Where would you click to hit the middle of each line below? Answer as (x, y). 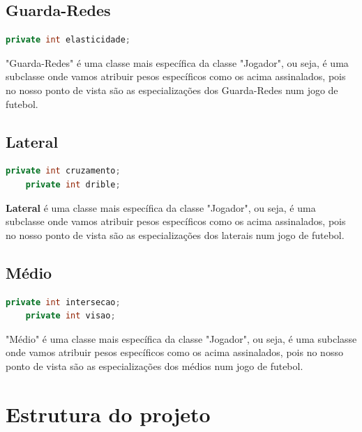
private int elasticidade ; (68, 40)
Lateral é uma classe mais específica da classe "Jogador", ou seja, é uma (161, 207)
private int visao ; (70, 316)
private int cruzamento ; (63, 171)
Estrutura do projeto (108, 414)
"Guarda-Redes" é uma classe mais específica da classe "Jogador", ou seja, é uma (177, 62)
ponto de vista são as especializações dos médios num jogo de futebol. (154, 365)
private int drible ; (73, 184)
